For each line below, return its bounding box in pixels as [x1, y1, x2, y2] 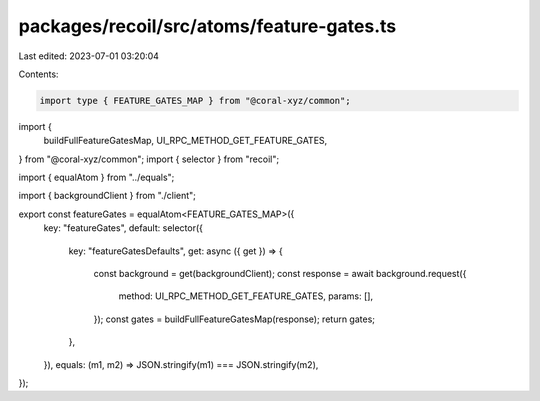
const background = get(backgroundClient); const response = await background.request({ [93, 268, 467, 280]
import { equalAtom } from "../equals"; [18, 171, 175, 184]
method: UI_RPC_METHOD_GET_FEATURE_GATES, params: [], [118, 290, 374, 302]
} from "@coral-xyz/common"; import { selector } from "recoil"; [18, 153, 280, 165]
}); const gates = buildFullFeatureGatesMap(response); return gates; [93, 313, 375, 325]
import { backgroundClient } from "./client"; [18, 190, 197, 202]
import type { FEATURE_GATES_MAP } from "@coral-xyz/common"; [39, 95, 351, 106]
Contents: [18, 68, 59, 80]
